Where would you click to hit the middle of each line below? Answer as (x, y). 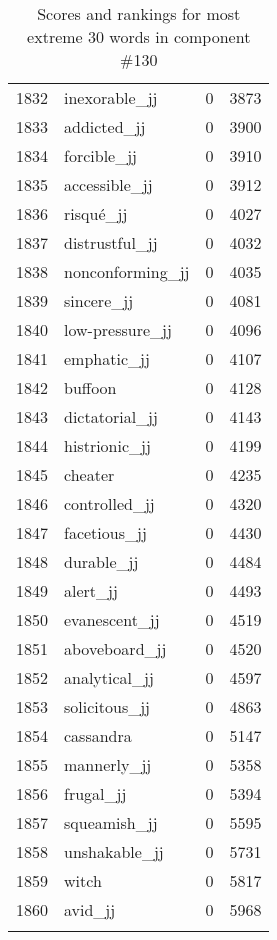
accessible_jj (108, 184)
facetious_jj (105, 532)
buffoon (90, 387)
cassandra (98, 735)
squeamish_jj (111, 822)
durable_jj (101, 561)
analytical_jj (109, 677)
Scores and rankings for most (139, 13)
